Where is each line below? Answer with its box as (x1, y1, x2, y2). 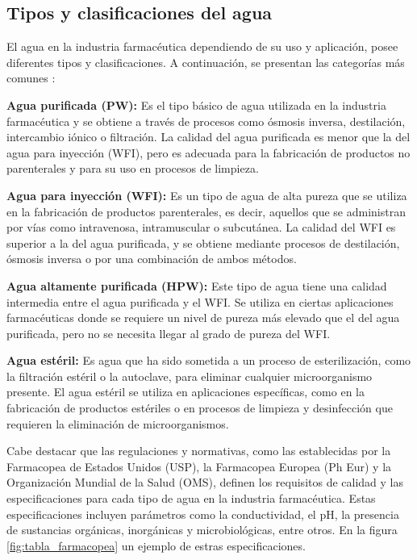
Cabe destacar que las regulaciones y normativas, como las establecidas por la (6, 442, 391, 459)
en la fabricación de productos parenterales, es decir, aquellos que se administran (6, 203, 406, 219)
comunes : (6, 69, 56, 86)
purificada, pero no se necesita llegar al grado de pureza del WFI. (6, 324, 331, 341)
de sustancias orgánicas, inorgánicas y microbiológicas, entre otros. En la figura (6, 521, 398, 538)
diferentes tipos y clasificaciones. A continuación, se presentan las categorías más (6, 53, 405, 70)
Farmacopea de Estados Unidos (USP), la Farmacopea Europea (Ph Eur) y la (6, 458, 392, 474)
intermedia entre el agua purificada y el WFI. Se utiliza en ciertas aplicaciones (6, 293, 394, 310)
